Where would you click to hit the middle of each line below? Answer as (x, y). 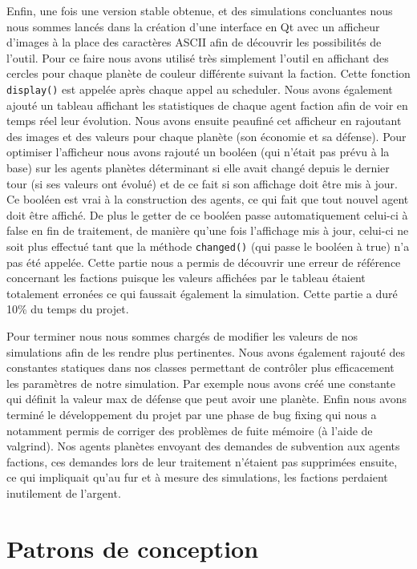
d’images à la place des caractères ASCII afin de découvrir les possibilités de (194, 42)
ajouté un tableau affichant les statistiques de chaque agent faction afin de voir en (207, 105)
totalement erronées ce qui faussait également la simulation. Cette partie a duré (202, 293)
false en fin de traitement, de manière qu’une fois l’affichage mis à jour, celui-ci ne (208, 230)
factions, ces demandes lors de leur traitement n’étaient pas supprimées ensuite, (202, 461)
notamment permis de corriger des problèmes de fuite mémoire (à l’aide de (190, 430)
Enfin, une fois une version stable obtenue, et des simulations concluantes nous (200, 10)
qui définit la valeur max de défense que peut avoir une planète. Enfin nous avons (207, 399)
